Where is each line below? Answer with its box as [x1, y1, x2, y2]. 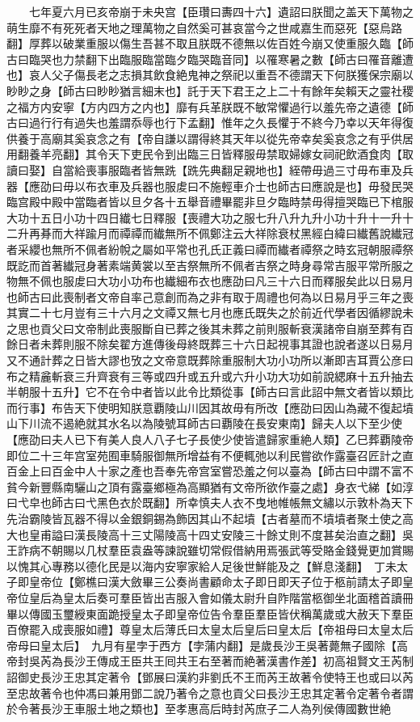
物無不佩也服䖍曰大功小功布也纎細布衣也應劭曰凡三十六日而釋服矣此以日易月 [6, 272, 414, 289]
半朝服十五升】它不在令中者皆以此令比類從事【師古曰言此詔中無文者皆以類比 [6, 383, 414, 400]
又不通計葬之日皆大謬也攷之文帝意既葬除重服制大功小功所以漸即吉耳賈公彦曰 [6, 352, 414, 369]
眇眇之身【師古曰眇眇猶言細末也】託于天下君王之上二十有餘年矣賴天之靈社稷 [6, 82, 414, 99]
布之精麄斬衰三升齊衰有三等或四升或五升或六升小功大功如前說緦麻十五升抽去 [6, 367, 414, 384]
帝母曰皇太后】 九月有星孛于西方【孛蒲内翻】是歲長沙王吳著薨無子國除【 [6, 636, 397, 653]
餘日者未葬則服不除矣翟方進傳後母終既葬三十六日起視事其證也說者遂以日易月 [6, 336, 414, 353]
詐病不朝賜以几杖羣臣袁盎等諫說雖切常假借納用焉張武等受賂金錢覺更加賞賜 [17, 542, 414, 559]
